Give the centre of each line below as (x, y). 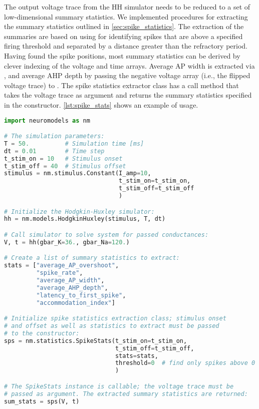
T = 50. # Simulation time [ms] (74, 143)
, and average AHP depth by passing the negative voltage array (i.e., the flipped (127, 75)
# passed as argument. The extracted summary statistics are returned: (126, 394)
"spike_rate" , (60, 273)
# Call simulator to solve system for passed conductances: (106, 235)
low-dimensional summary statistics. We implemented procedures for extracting (126, 16)
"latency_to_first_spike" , (81, 295)
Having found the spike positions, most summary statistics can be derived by (122, 55)
